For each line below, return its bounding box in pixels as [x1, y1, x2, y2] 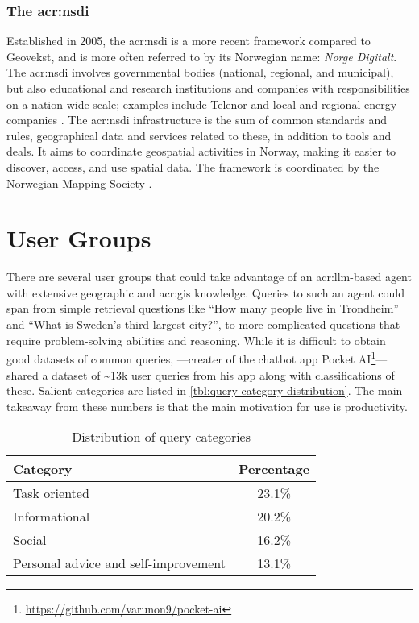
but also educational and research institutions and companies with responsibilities [6, 80, 410, 96]
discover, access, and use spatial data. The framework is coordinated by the [6, 158, 380, 175]
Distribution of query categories [72, 427, 251, 446]
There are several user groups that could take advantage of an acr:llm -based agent [6, 268, 412, 285]
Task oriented [13, 484, 89, 503]
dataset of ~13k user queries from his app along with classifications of [52, 366, 395, 383]
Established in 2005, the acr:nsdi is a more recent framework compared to [6, 32, 371, 49]
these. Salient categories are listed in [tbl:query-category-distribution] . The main [6, 382, 403, 399]
